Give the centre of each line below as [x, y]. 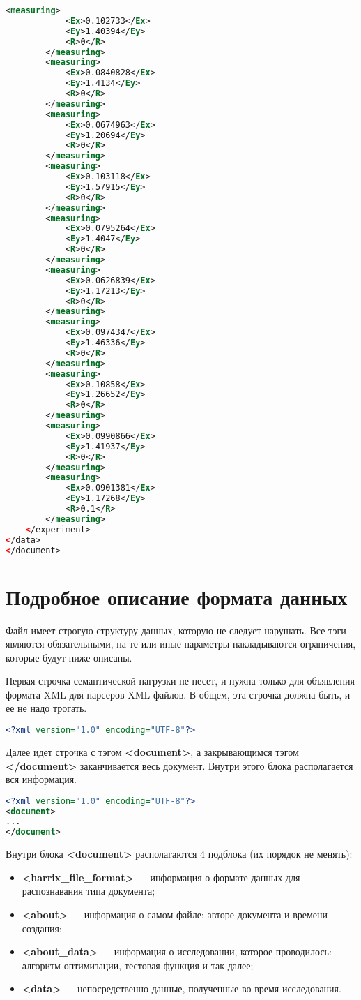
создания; [42, 928]
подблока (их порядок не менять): [280, 854]
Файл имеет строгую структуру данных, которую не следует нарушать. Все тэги [176, 630]
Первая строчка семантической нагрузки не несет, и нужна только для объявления [180, 681]
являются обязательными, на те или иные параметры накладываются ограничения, [181, 644]
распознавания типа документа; [89, 891]
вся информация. [41, 779]
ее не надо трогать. [46, 708]
